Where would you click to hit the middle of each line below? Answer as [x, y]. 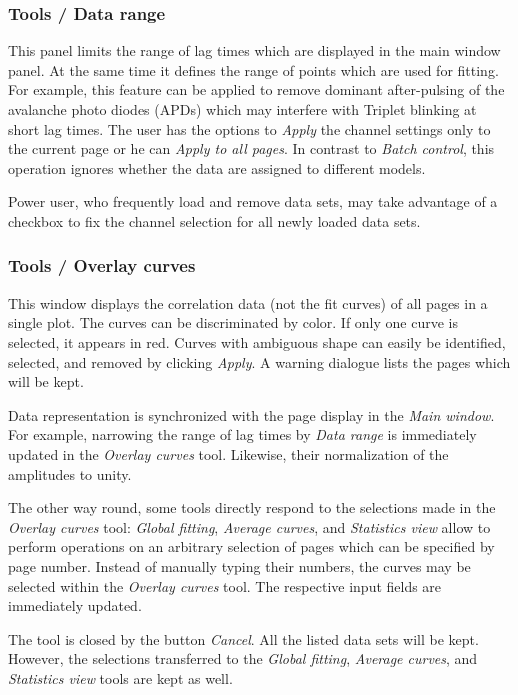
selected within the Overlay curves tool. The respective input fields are [225, 585]
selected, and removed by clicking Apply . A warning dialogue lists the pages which [259, 361]
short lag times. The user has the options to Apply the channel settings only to [249, 128]
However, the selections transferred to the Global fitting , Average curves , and [243, 658]
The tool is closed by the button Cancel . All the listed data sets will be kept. [243, 638]
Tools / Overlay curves [102, 265]
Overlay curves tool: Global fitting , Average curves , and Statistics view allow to [249, 526]
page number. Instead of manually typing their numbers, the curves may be [239, 565]
